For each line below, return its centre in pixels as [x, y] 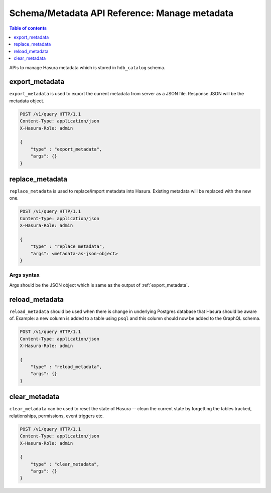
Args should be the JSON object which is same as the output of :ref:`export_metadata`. [99, 285]
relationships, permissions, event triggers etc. [56, 416]
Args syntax [25, 275]
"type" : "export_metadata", [66, 149]
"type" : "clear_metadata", [65, 464]
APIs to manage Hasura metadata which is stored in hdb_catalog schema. [87, 67]
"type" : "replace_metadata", [67, 246]
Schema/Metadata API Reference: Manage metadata [121, 13]
